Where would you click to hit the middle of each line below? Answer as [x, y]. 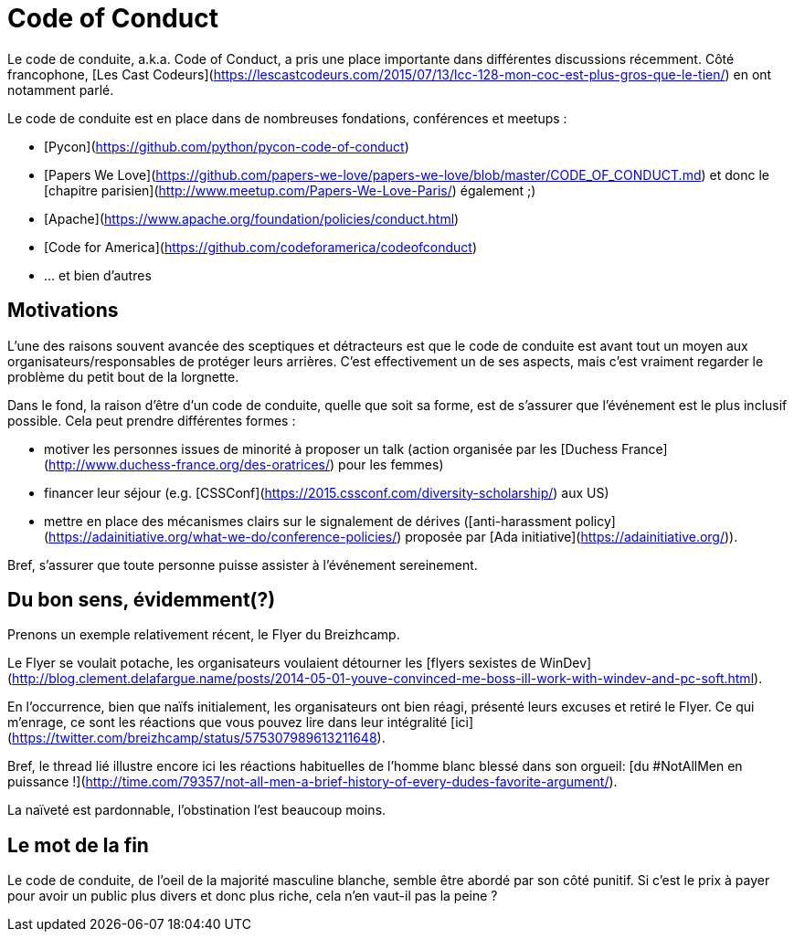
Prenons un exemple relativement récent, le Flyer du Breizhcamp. [204, 635]
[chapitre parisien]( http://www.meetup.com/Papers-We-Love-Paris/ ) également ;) [290, 190]
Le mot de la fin [78, 845]
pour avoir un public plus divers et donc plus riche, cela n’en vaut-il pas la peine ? [253, 896]
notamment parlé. [61, 90]
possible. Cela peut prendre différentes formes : [152, 420]
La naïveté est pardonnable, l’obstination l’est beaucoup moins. [197, 810]
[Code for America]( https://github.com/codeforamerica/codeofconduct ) [261, 247]
